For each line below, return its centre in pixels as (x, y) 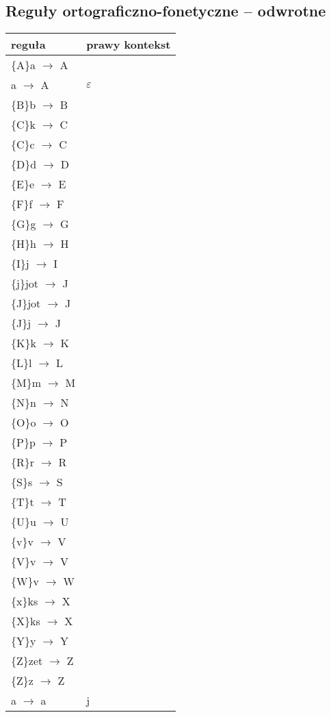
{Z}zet (27, 661)
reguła (28, 45)
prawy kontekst (129, 45)
